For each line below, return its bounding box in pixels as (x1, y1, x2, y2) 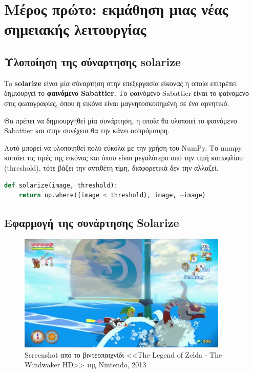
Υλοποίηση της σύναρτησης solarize (4, 53, 181, 69)
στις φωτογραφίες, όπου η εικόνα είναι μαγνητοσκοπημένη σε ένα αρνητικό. (4, 97, 229, 108)
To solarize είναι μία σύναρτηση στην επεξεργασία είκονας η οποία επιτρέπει (4, 77, 237, 88)
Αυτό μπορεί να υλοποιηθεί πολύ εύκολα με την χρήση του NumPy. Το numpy (4, 142, 242, 153)
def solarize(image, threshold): (4, 181, 118, 189)
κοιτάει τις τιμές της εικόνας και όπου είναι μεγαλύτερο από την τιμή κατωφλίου (4, 152, 243, 163)
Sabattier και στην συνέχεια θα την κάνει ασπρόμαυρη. (4, 125, 170, 136)
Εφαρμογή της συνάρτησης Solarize (4, 215, 179, 231)
